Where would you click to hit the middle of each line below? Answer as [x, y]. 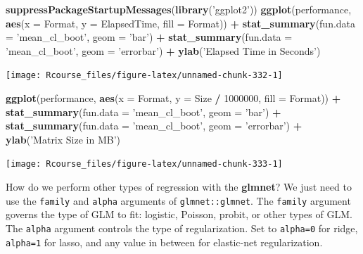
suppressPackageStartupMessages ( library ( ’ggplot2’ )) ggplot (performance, [179, 9]
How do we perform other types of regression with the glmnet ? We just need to [179, 187]
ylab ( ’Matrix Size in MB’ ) [63, 139]
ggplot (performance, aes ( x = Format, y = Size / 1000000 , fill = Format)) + [173, 98]
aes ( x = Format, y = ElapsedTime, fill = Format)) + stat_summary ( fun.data [181, 23]
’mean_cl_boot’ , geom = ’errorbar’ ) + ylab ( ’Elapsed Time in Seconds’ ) [163, 50]
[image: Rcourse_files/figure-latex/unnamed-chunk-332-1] [144, 76]
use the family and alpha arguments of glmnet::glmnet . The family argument [178, 200]
